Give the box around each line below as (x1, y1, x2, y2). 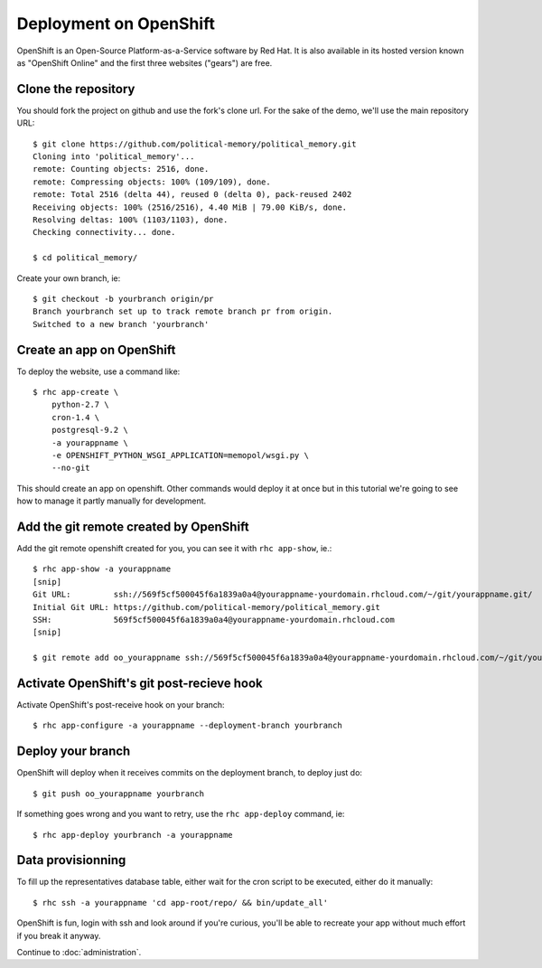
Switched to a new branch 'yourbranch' (33, 319, 210, 329)
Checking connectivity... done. (33, 227, 176, 238)
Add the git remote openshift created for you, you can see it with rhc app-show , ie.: (16, 543, 332, 554)
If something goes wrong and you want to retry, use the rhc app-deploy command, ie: (16, 809, 345, 820)
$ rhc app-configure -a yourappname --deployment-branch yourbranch (33, 720, 342, 731)
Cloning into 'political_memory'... (33, 152, 195, 162)
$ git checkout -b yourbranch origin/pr (33, 294, 214, 304)
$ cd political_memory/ (33, 253, 138, 263)
